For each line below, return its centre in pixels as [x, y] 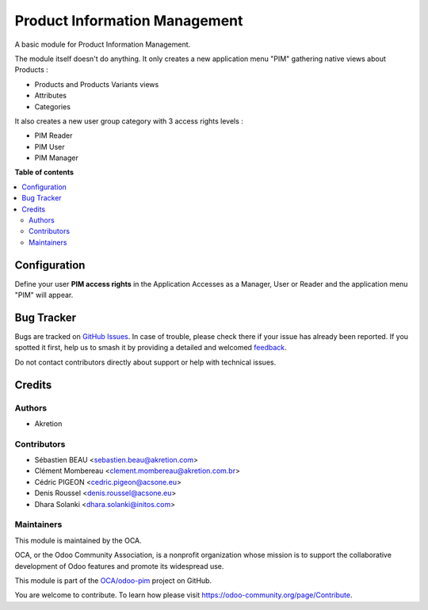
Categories [53, 106]
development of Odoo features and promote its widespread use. [119, 566]
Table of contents [44, 172]
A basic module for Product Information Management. [103, 44]
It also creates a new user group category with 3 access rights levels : [129, 121]
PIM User [50, 147]
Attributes [51, 96]
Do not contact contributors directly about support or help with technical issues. [145, 362]
